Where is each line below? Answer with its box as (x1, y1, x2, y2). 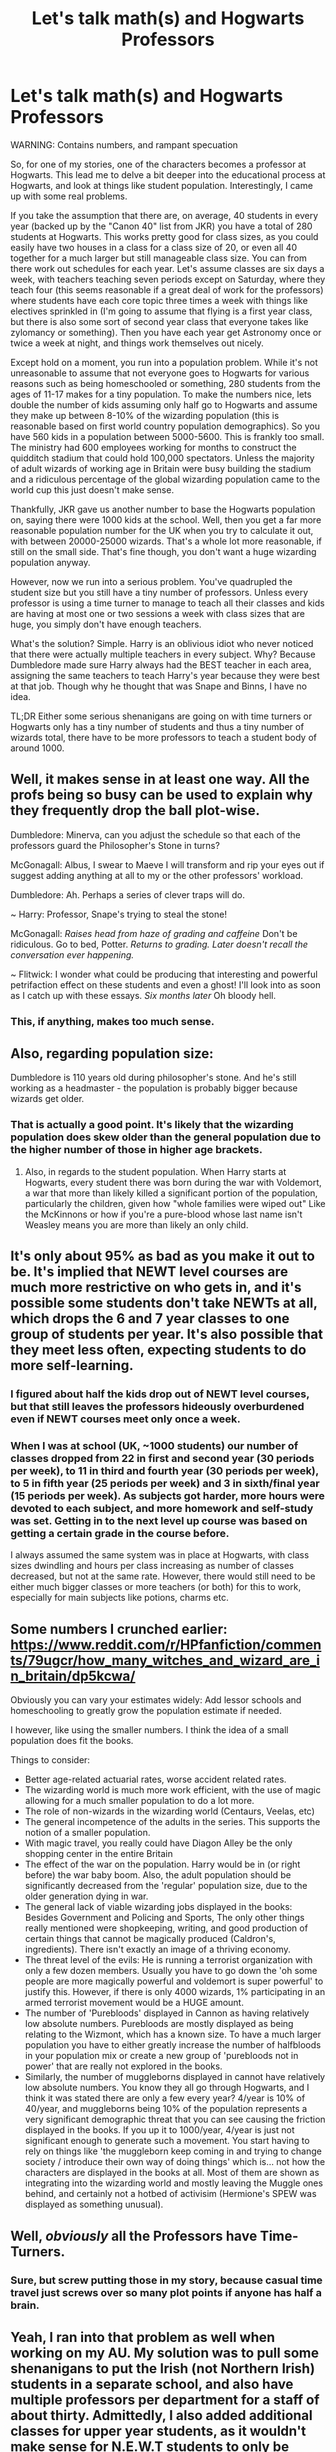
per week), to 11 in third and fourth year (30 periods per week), (10, 1464, 320, 1478)
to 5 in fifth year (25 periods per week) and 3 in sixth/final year (10, 1477, 320, 1491)
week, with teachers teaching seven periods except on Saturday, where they (10, 273, 326, 285)
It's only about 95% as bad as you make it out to (10, 1248, 315, 1265)
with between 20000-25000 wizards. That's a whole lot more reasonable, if (10, 535, 323, 547)
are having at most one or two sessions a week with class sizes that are (10, 607, 305, 619)
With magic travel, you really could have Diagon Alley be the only (24, 1837, 293, 1849)
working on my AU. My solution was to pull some (10, 2344, 320, 2361)
